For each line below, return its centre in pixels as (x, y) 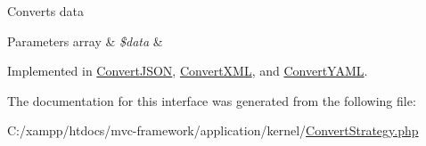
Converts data (46, 11)
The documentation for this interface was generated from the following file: (212, 100)
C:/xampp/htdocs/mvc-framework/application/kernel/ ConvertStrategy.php (213, 130)
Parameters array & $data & (85, 41)
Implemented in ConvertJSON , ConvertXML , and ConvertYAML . (188, 71)
